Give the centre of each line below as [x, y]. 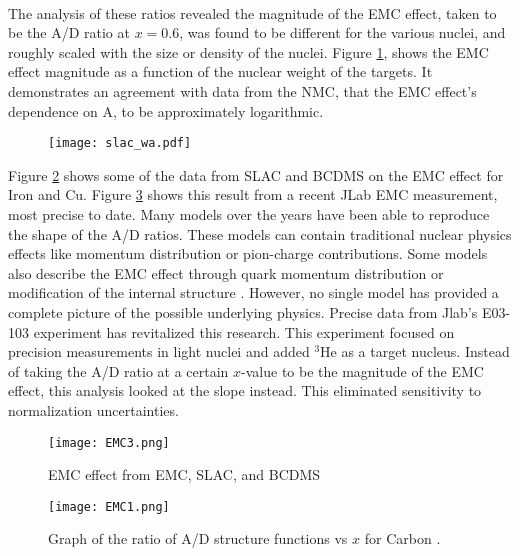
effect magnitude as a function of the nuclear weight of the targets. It [220, 71]
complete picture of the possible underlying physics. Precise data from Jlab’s [243, 311]
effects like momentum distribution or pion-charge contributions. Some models [248, 253]
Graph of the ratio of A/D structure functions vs [198, 538]
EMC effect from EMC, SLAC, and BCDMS [184, 474]
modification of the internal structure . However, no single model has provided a [253, 292]
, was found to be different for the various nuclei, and [342, 32]
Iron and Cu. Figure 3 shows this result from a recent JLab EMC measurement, [253, 194]
